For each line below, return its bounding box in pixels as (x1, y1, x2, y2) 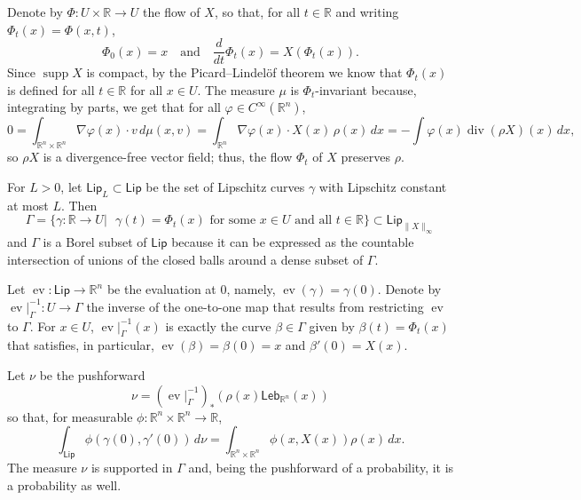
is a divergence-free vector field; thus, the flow (43, 147, 293, 166)
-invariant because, (315, 80, 417, 99)
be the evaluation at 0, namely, (106, 280, 276, 298)
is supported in (90, 457, 173, 476)
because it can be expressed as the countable (171, 232, 414, 250)
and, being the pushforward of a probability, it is (188, 457, 454, 476)
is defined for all (7, 80, 95, 99)
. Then (60, 195, 98, 214)
